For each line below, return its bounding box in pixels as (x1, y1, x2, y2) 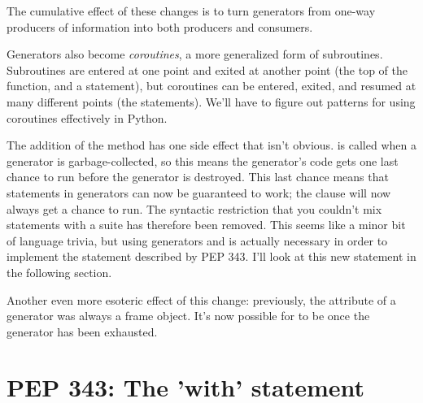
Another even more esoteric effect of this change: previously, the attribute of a (7, 291, 396, 308)
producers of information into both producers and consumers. (7, 18, 313, 35)
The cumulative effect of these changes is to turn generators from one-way (7, 2, 376, 19)
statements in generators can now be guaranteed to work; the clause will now (7, 184, 391, 201)
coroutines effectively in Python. (7, 109, 168, 126)
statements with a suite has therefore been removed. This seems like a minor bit (7, 216, 406, 233)
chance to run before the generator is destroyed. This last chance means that (7, 168, 389, 185)
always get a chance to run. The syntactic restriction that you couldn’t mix (7, 200, 382, 217)
